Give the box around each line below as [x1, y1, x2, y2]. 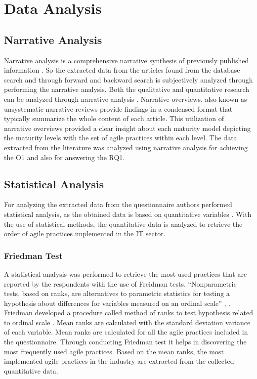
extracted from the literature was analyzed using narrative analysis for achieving [4, 142, 248, 152]
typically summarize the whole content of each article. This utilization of [4, 113, 224, 124]
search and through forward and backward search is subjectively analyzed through [4, 74, 253, 84]
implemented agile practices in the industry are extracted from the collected [4, 356, 234, 366]
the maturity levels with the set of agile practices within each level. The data [4, 132, 237, 143]
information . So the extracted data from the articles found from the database [4, 65, 240, 75]
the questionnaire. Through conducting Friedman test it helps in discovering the [4, 337, 247, 347]
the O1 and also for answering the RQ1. [4, 152, 125, 162]
